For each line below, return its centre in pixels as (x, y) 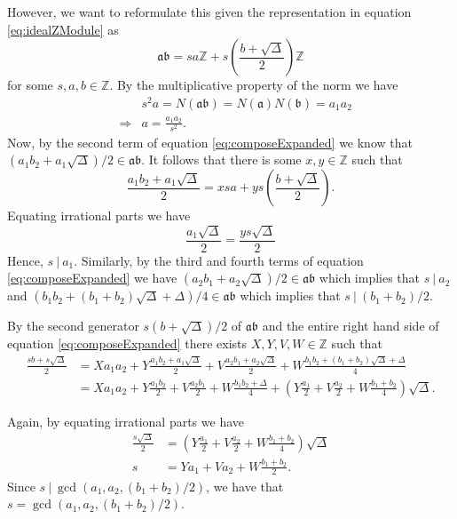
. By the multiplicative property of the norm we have (254, 85)
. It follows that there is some (221, 160)
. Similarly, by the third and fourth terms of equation (219, 260)
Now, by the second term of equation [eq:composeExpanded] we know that (210, 142)
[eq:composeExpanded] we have (92, 278)
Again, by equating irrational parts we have (126, 421)
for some (30, 85)
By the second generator (73, 326)
